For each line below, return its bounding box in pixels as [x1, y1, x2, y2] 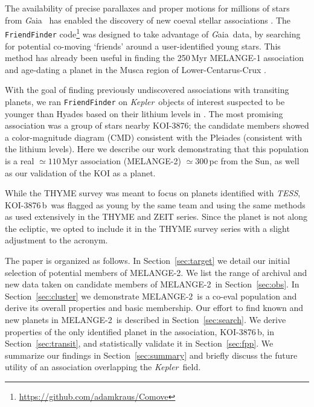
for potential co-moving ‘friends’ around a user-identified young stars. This [5, 39, 281, 52]
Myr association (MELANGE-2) [62, 154, 181, 167]
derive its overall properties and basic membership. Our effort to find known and [5, 301, 304, 314]
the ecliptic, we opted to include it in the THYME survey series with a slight [5, 222, 290, 234]
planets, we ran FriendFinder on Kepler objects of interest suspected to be [5, 95, 285, 107]
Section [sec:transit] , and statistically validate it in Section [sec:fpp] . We [5, 337, 274, 350]
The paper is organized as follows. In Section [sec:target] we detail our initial [5, 254, 290, 267]
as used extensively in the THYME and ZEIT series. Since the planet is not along [5, 210, 307, 223]
